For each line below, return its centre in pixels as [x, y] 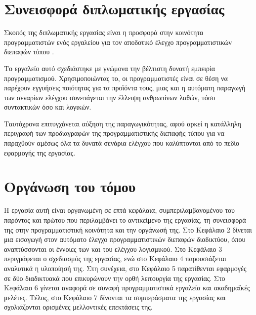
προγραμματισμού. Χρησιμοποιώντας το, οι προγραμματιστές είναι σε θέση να [116, 78]
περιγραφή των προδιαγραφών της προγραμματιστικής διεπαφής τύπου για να [114, 133]
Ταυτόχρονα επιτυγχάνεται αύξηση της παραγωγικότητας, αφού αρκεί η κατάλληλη [123, 123]
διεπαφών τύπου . [29, 52]
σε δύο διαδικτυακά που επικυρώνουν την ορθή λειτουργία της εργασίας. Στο [115, 278]
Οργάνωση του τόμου [70, 186]
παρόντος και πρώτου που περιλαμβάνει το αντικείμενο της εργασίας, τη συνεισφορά [125, 219]
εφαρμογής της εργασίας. [40, 152]
